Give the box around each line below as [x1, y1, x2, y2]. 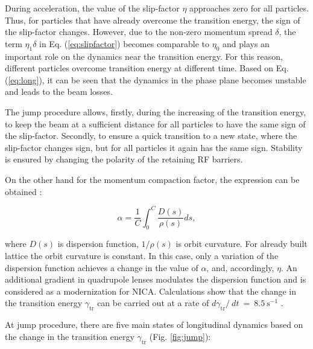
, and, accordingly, [206, 261, 274, 274]
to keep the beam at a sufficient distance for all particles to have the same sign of [5, 117, 306, 130]
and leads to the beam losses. [5, 85, 113, 98]
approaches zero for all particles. [189, 2, 309, 14]
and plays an [223, 37, 270, 50]
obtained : [5, 185, 42, 197]
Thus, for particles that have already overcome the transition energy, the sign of [5, 13, 300, 26]
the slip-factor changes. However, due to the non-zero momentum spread [5, 25, 273, 38]
